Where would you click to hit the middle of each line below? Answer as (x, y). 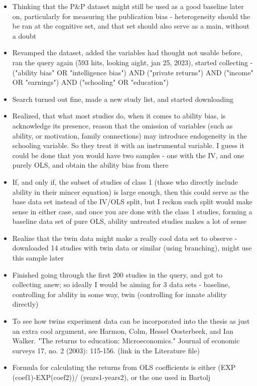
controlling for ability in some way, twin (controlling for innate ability (119, 294)
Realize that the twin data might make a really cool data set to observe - (125, 238)
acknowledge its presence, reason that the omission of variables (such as (122, 125)
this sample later (38, 258)
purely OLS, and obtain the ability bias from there (90, 165)
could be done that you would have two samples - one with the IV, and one (128, 155)
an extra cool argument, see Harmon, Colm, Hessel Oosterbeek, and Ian (123, 331)
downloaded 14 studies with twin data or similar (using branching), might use (132, 248)
